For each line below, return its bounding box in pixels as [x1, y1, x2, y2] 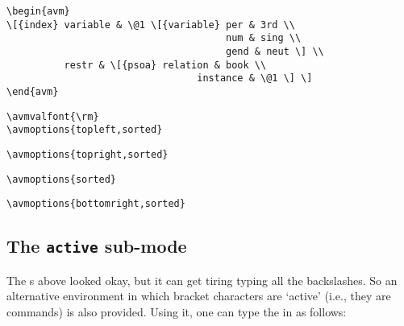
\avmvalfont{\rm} [6, 110, 99, 122]
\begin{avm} [6, 6, 70, 17]
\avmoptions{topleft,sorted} [6, 124, 163, 136]
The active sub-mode [6, 233, 187, 258]
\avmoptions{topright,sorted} [6, 148, 169, 160]
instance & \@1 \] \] [197, 72, 313, 85]
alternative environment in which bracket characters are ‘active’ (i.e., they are [6, 287, 391, 304]
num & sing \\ [226, 32, 302, 44]
